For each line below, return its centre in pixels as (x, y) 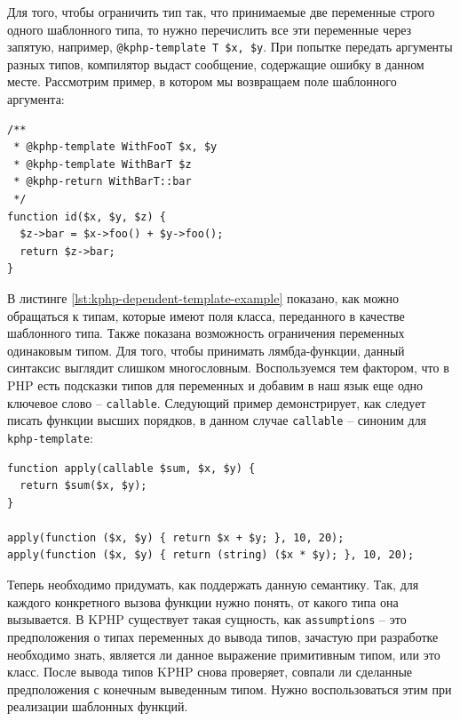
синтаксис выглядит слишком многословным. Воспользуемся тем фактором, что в (228, 368)
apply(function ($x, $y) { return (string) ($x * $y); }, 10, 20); (211, 555)
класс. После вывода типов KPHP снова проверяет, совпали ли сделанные (210, 672)
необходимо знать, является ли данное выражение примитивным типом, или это (224, 654)
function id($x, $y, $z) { (87, 216)
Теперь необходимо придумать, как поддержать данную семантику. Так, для (213, 585)
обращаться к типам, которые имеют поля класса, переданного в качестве (206, 315)
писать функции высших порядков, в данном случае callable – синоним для (217, 420)
